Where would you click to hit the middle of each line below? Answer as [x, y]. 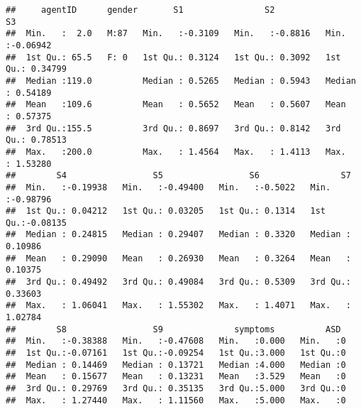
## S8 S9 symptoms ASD [173, 329]
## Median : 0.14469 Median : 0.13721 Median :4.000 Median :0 [176, 365]
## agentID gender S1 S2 [140, 10]
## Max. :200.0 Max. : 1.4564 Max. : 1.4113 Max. [176, 152]
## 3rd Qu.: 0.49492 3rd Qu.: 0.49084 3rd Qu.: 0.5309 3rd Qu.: [178, 282]
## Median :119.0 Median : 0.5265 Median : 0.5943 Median [181, 81]
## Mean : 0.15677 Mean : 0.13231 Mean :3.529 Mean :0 [176, 377]
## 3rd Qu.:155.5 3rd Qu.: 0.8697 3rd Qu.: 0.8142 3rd [173, 128]
